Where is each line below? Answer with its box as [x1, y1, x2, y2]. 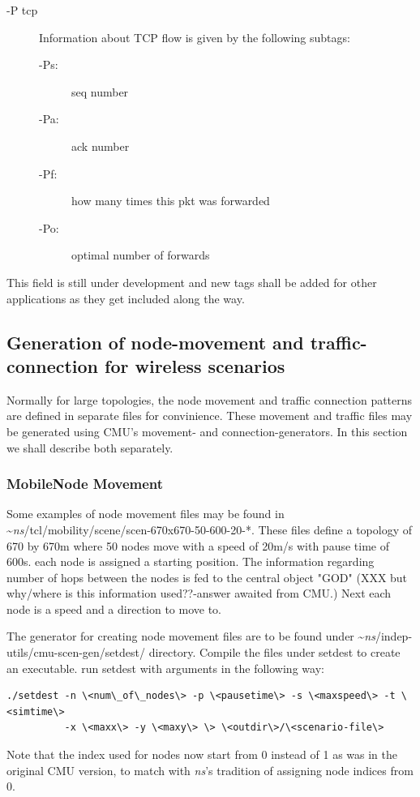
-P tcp [6, 2, 38, 18]
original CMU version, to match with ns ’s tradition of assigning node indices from [6, 761, 414, 778]
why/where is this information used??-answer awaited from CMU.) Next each [6, 585, 392, 602]
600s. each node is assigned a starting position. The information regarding [6, 553, 375, 570]
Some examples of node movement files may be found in [6, 505, 285, 522]
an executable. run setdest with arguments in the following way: [6, 659, 324, 676]
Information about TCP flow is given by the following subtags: [39, 28, 350, 45]
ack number [71, 137, 130, 154]
